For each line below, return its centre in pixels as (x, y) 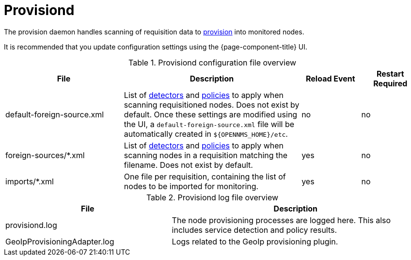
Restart (390, 73)
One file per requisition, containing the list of (205, 176)
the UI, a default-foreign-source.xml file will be (209, 124)
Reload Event (330, 78)
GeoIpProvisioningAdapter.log (60, 241)
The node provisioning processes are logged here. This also (281, 220)
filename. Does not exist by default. (188, 165)
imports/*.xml (30, 181)
